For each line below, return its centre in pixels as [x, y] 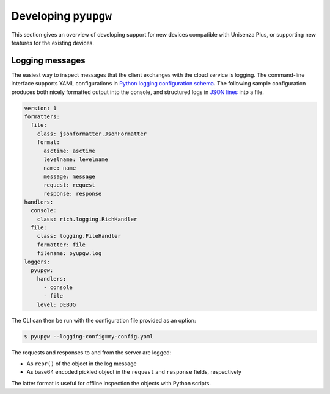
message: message [70, 176]
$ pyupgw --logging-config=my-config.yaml [89, 336]
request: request [70, 185]
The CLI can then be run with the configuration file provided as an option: [104, 320]
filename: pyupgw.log [69, 253]
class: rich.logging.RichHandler [87, 219]
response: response [73, 193]
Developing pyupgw [62, 16]
